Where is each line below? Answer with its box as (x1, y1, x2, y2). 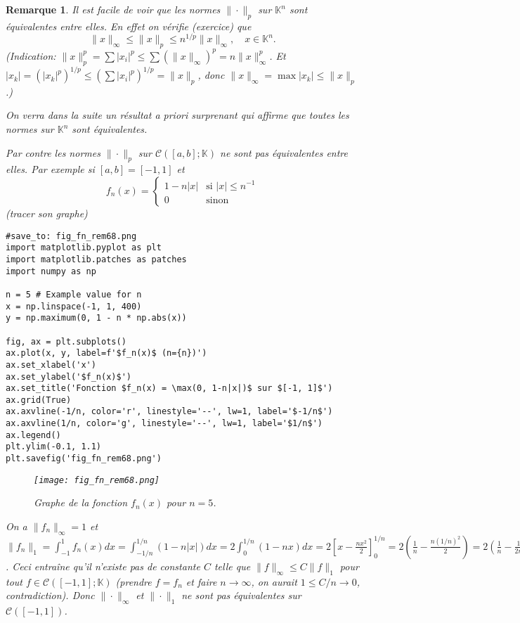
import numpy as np (6, 266, 96, 276)
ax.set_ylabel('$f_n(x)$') (6, 371, 131, 382)
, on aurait (251, 574, 297, 589)
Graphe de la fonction (34, 495, 128, 510)
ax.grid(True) (6, 394, 72, 405)
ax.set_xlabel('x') (6, 359, 96, 370)
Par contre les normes (6, 145, 100, 160)
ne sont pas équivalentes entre (220, 145, 348, 160)
